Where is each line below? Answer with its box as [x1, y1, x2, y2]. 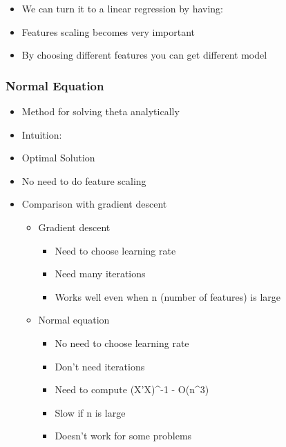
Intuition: [21, 127, 62, 141]
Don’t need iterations [55, 359, 145, 373]
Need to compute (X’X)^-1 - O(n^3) [55, 382, 209, 397]
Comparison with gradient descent [21, 197, 167, 211]
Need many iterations [55, 266, 146, 281]
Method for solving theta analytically [21, 104, 180, 118]
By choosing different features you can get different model [21, 48, 267, 62]
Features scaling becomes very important [21, 24, 195, 39]
